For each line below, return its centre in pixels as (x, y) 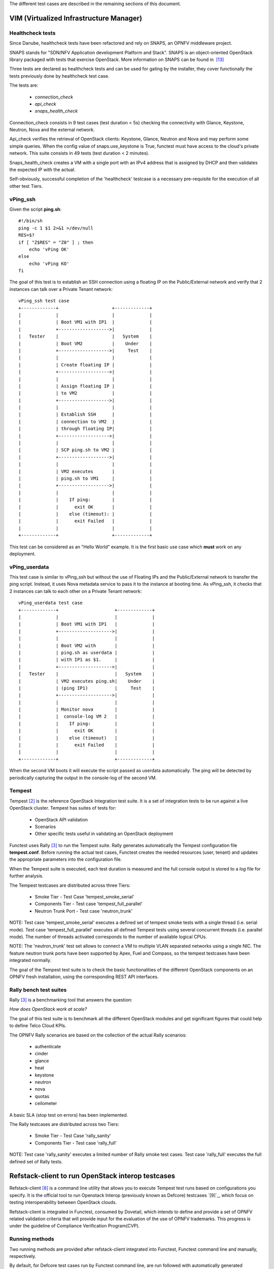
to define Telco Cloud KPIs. (38, 1026)
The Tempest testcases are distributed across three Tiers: (70, 885)
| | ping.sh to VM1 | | (85, 478)
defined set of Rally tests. (36, 1161)
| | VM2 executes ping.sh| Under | (87, 681)
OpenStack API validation (61, 819)
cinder (41, 1054)
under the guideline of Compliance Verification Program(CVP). (75, 1226)
